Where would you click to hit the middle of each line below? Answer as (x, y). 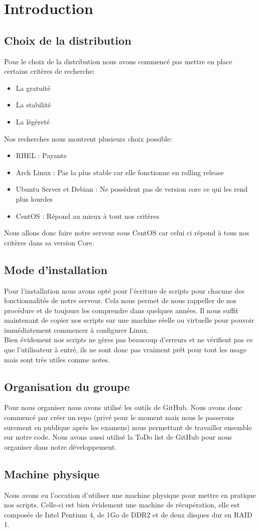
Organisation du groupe (67, 386)
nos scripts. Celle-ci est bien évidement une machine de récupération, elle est (122, 505)
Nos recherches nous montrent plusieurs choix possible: (88, 138)
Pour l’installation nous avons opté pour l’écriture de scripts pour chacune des (124, 290)
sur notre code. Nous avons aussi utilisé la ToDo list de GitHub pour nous (118, 437)
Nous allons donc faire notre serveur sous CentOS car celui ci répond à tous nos (127, 233)
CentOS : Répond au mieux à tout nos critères (88, 216)
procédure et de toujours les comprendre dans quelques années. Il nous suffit (121, 310)
